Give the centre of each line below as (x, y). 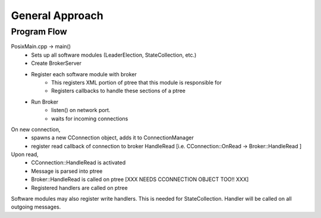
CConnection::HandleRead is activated (78, 163)
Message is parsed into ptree (67, 171)
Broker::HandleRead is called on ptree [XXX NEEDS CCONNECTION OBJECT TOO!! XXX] (140, 179)
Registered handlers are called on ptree (79, 188)
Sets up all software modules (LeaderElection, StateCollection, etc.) (114, 55)
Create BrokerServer (56, 63)
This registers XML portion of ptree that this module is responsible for (137, 82)
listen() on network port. (81, 110)
